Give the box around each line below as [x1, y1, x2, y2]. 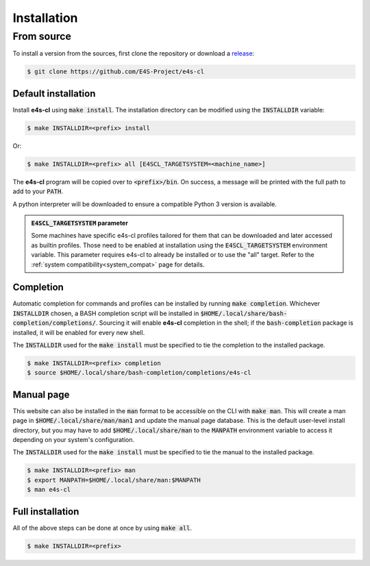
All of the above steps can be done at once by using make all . [12, 524, 192, 532]
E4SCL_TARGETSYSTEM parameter [31, 219, 128, 227]
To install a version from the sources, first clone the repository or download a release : [12, 49, 255, 58]
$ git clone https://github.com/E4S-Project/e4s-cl [27, 68, 205, 75]
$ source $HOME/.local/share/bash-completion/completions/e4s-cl [27, 369, 251, 377]
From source [12, 30, 72, 42]
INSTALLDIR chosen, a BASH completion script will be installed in [12, 309, 199, 317]
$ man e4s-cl [27, 486, 71, 493]
